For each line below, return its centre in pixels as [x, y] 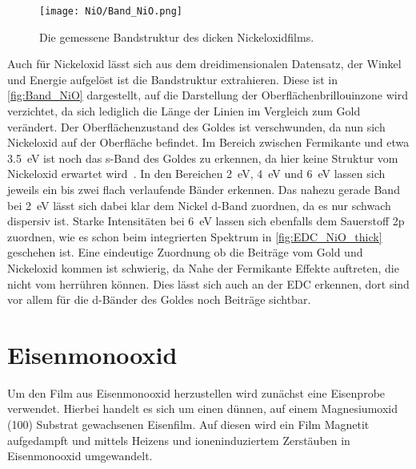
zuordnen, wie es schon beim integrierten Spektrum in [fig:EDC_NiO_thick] [195, 236]
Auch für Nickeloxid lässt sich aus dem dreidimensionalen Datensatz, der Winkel [204, 64]
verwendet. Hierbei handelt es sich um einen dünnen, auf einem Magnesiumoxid [202, 408]
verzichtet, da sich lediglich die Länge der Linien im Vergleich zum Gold [184, 111]
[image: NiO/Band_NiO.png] [111, 11]
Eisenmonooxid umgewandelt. [80, 456]
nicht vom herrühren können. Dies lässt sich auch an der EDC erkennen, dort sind [208, 283]
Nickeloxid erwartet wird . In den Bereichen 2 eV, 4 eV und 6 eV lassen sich [196, 174]
